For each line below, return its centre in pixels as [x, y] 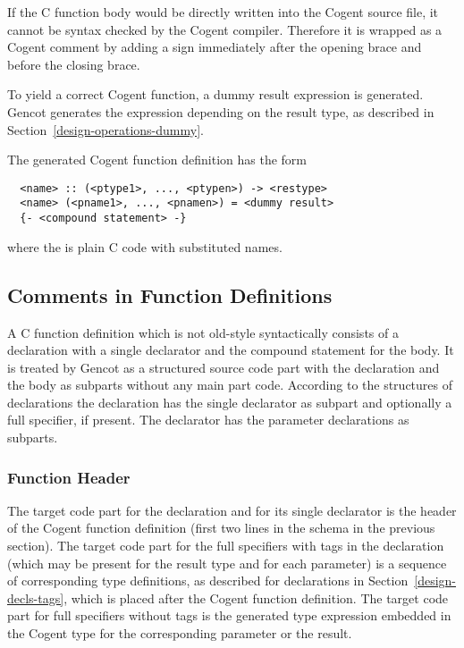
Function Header [69, 477]
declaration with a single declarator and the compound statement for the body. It [231, 350]
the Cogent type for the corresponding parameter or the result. [180, 633]
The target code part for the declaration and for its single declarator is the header [232, 510]
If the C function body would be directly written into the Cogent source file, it [223, 12]
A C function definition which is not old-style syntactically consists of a [203, 332]
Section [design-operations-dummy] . [105, 129]
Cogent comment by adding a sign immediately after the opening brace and [215, 47]
